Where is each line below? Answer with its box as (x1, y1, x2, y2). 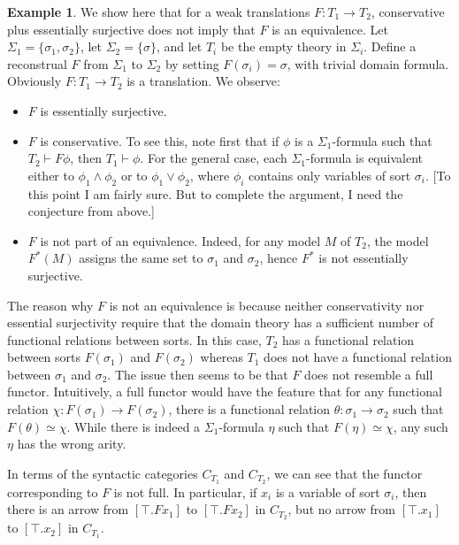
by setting (164, 54, 219, 73)
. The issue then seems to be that (107, 365, 288, 383)
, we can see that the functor (266, 464, 423, 482)
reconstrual (7, 54, 67, 73)
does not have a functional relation (264, 348, 452, 366)
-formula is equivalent (306, 149, 423, 167)
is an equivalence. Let (272, 19, 388, 38)
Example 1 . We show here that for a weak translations (7, 3, 310, 20)
